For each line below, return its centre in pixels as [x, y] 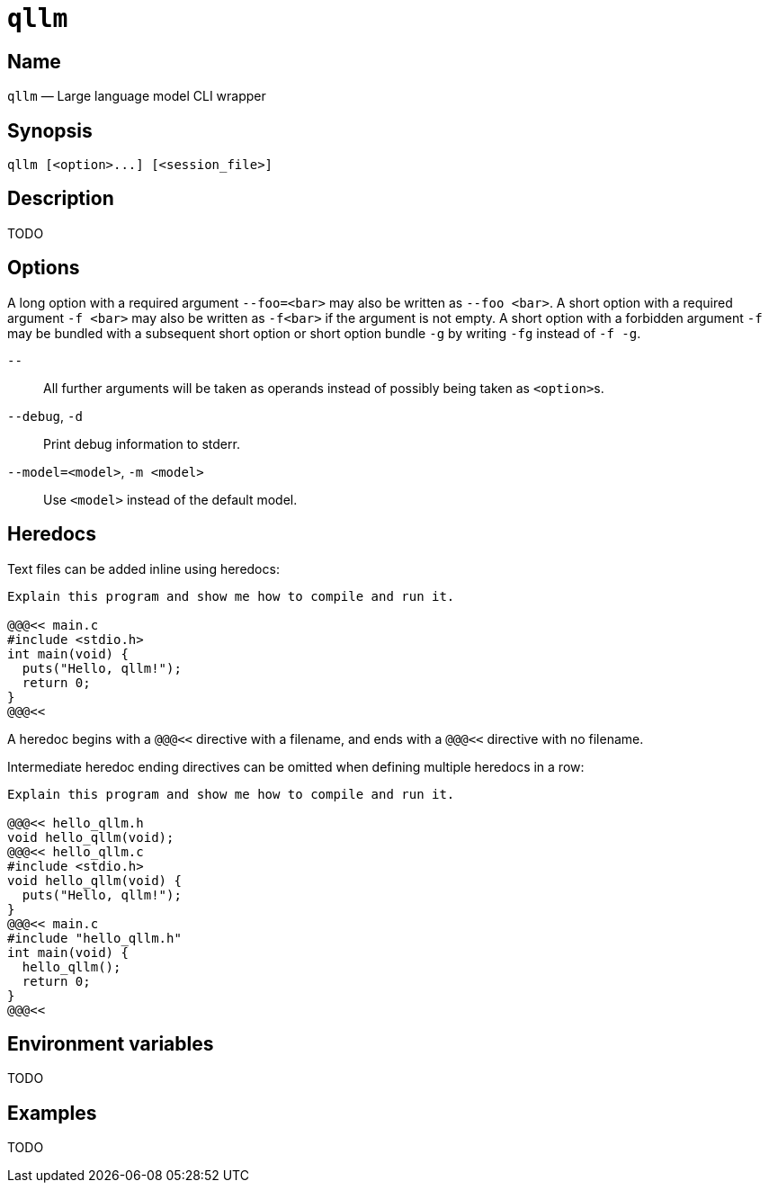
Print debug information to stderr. [142, 443]
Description [61, 199]
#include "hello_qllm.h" [94, 938]
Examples [52, 1113]
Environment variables [111, 1043]
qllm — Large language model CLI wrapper [137, 96]
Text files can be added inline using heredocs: [143, 568]
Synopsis [50, 130]
